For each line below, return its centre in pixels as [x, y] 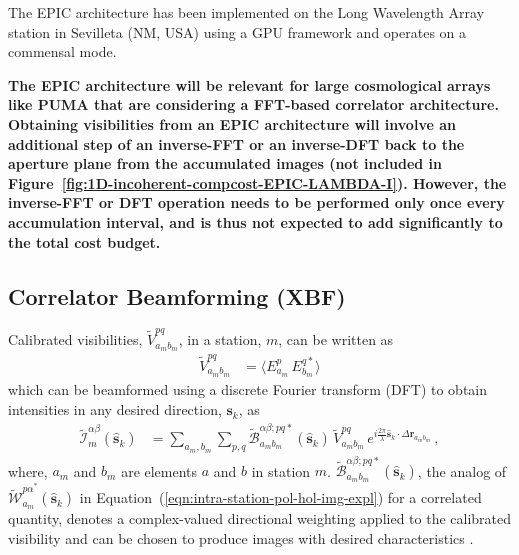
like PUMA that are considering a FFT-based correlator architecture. [253, 104]
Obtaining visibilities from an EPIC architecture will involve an [232, 123]
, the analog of [462, 470]
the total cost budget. [84, 241]
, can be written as [336, 339]
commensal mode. [62, 51]
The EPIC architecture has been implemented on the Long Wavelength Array [246, 12]
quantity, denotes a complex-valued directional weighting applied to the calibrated [260, 518]
